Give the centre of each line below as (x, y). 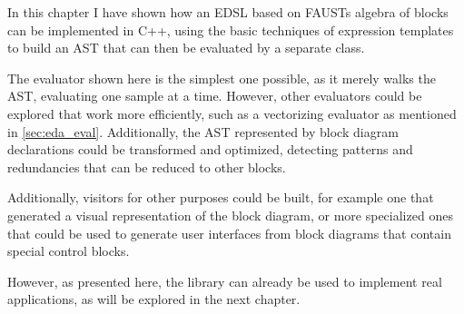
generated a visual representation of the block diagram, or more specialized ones (230, 215)
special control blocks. (69, 251)
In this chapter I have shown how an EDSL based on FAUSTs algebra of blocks (228, 12)
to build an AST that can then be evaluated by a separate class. (186, 48)
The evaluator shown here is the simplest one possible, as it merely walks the (222, 78)
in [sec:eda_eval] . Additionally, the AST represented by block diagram (203, 131)
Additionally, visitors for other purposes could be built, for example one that (221, 197)
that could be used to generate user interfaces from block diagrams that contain (229, 233)
